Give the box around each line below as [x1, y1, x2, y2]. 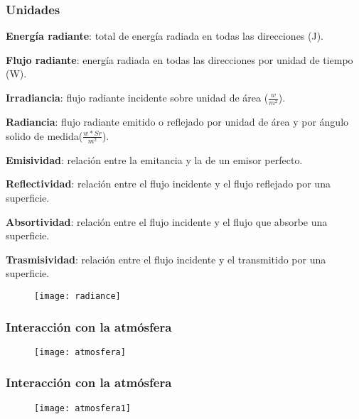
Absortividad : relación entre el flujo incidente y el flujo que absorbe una [6, 214, 328, 229]
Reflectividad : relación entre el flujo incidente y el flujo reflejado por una [6, 176, 331, 191]
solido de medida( [6, 128, 83, 143]
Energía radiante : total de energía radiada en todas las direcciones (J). [6, 28, 324, 43]
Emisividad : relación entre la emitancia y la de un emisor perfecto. [6, 152, 303, 167]
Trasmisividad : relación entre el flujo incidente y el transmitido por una [6, 251, 326, 266]
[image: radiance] [34, 291, 121, 302]
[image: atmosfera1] [34, 403, 132, 413]
